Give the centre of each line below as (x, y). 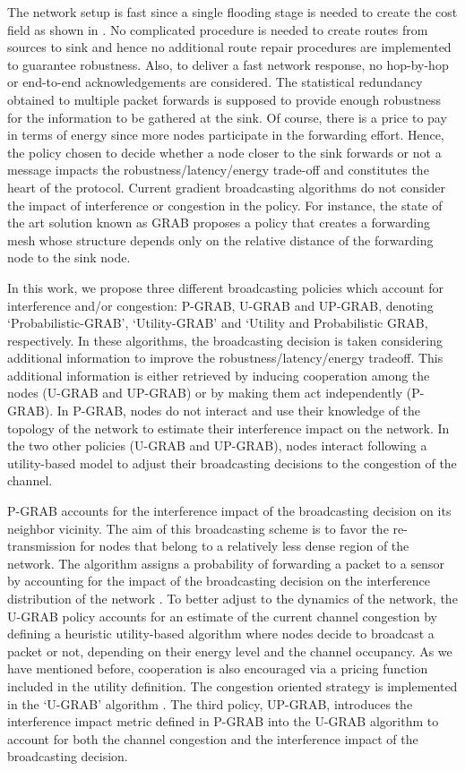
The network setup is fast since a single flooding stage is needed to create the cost (232, 12)
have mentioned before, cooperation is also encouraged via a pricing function (218, 668)
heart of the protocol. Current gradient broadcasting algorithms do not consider (227, 187)
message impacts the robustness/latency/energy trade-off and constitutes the (218, 170)
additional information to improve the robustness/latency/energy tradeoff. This (225, 358)
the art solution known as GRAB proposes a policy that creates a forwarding (219, 223)
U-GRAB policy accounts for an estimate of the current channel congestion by (222, 616)
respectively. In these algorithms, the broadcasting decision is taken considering (225, 340)
